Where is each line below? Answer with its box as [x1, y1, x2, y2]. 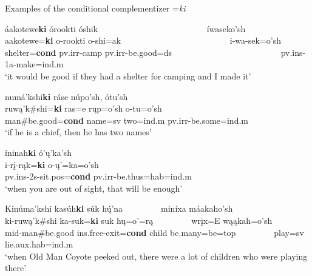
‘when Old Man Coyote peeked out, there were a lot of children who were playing [5, 249, 308, 262]
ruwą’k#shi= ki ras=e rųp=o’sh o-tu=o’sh [5, 102, 162, 115]
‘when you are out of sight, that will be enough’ [5, 181, 183, 194]
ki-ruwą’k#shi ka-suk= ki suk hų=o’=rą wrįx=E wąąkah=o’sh [5, 214, 273, 226]
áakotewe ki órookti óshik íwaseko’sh [5, 22, 246, 35]
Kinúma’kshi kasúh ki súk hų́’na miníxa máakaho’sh [5, 202, 233, 215]
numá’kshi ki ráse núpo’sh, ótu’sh [5, 90, 128, 103]
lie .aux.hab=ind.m [5, 238, 73, 251]
